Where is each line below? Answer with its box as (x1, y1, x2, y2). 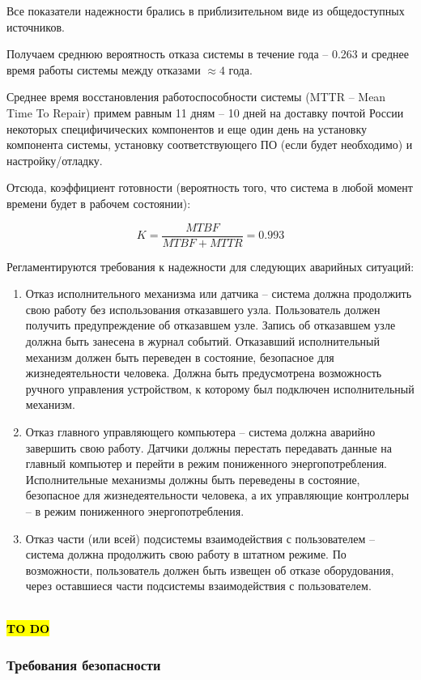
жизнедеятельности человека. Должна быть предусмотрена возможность (25, 364, 382, 381)
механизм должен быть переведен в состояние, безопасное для (25, 348, 334, 365)
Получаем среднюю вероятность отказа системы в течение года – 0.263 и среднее (6, 45, 409, 62)
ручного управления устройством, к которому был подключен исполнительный (25, 380, 415, 397)
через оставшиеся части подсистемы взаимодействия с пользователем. (25, 577, 372, 594)
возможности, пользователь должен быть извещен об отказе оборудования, (25, 561, 394, 578)
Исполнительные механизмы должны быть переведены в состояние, (25, 470, 360, 487)
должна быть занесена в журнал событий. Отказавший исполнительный (25, 332, 380, 349)
